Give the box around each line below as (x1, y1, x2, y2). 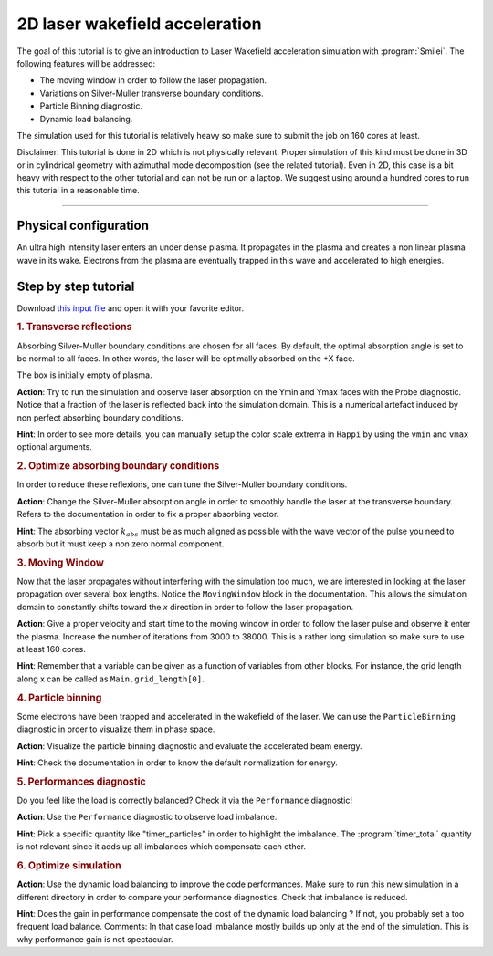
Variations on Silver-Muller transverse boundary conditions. (39, 88, 264, 99)
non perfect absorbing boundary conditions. (16, 411, 184, 423)
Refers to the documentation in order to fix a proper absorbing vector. (16, 509, 279, 520)
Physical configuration (16, 218, 150, 234)
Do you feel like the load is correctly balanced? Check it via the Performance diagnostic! (16, 795, 353, 806)
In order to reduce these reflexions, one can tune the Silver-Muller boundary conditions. (16, 479, 348, 490)
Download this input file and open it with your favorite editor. (16, 302, 245, 314)
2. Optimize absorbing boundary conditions (16, 460, 220, 473)
